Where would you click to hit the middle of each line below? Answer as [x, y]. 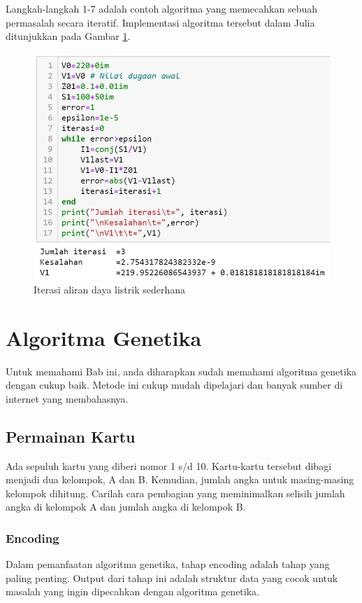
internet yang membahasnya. [67, 398]
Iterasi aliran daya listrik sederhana [110, 289]
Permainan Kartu [71, 436]
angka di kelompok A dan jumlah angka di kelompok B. [126, 507]
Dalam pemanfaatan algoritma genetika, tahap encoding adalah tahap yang [168, 564]
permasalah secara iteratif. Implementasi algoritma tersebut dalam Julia [160, 22]
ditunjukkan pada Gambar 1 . [68, 36]
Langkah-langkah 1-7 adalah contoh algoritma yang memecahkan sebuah [161, 8]
